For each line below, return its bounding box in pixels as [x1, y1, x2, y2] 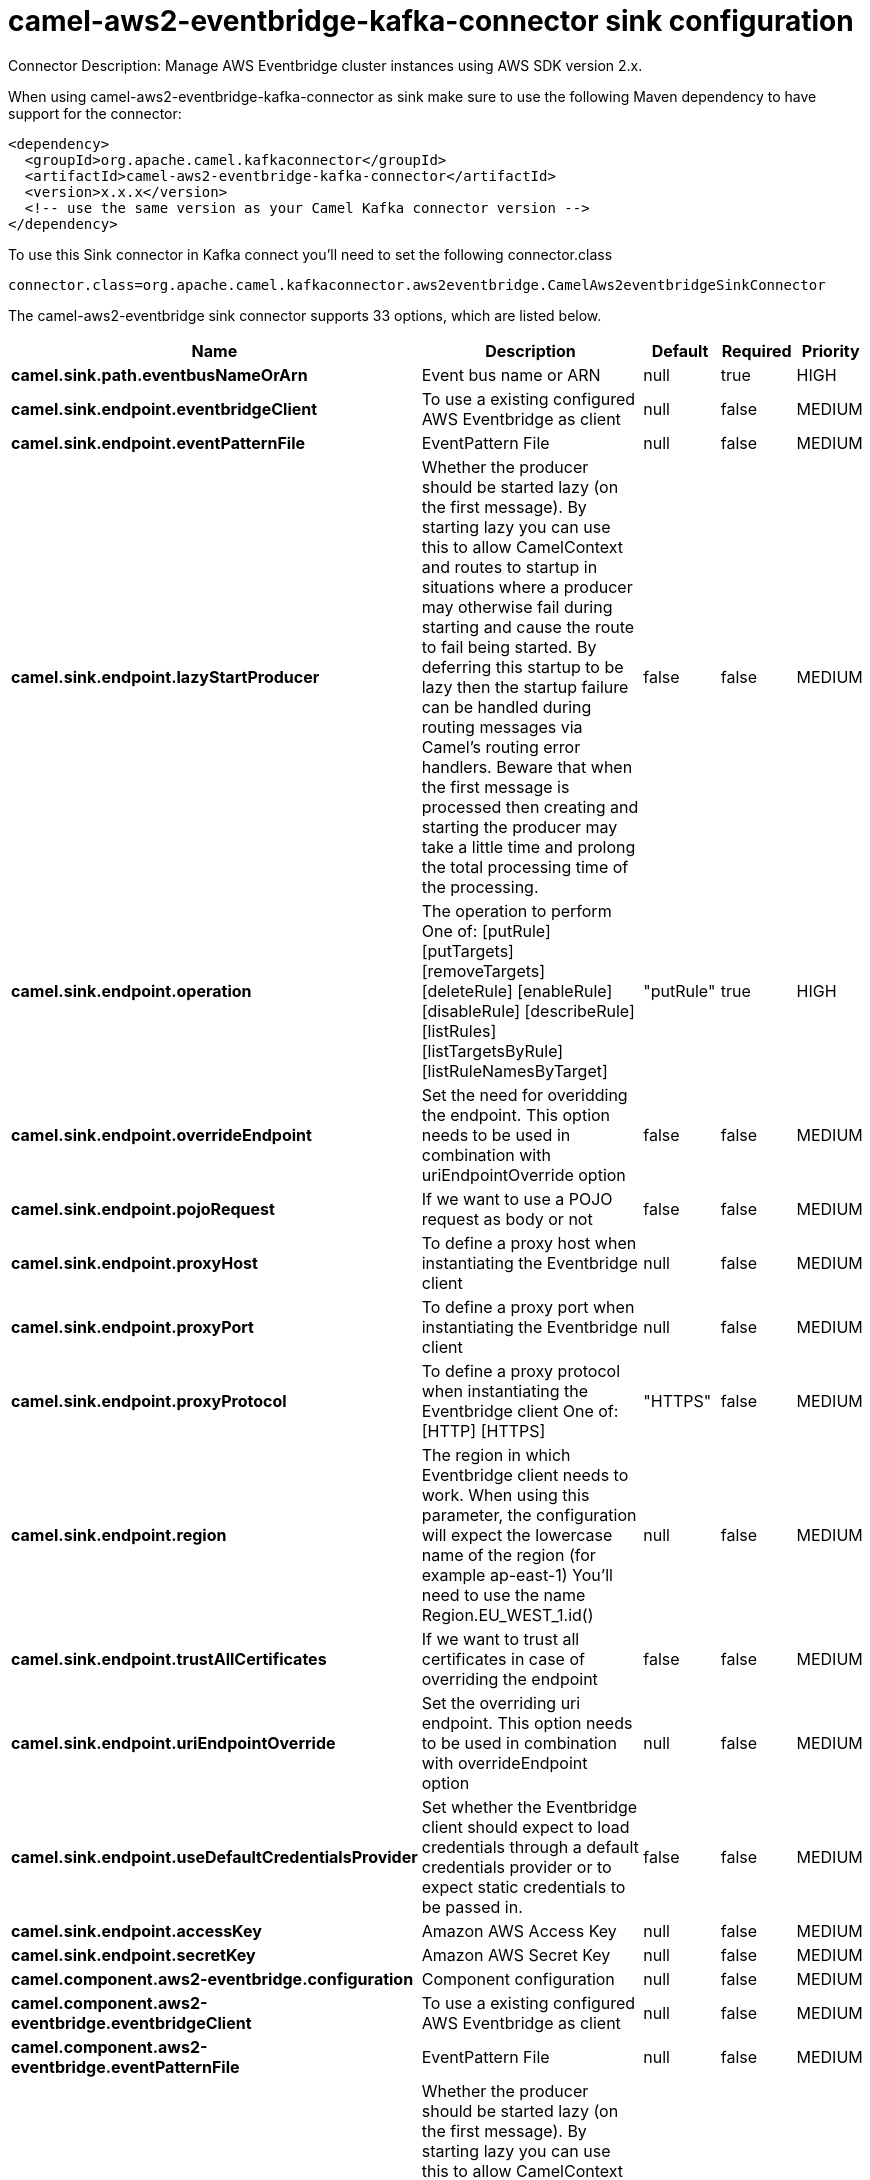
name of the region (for [421, 1544, 596, 1565]
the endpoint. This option [421, 1104, 611, 1125]
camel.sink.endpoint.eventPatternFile [11, 432, 306, 453]
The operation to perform [421, 900, 612, 921]
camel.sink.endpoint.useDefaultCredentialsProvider [11, 1846, 418, 1867]
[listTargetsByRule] [421, 1040, 564, 1061]
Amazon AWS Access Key [421, 1920, 617, 1941]
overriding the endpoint [421, 1668, 598, 1689]
